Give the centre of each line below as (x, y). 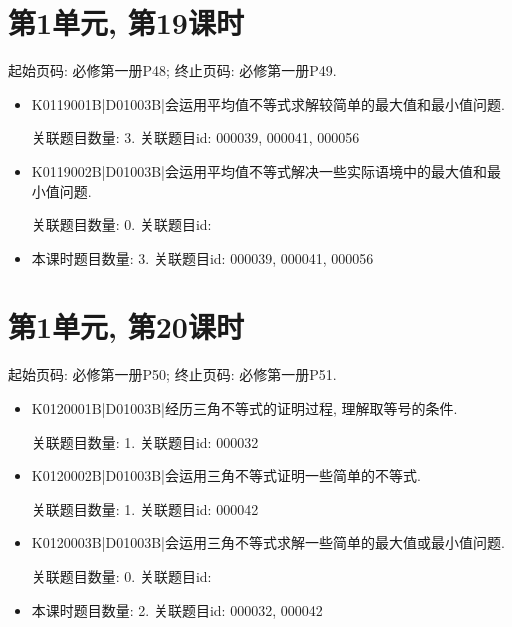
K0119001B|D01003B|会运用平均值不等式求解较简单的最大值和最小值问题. (268, 103)
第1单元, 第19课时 (126, 22)
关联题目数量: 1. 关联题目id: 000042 (145, 508)
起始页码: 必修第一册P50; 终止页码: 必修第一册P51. (172, 374)
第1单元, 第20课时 (126, 326)
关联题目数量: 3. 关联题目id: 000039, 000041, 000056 (195, 137)
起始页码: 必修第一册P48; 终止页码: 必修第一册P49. (172, 70)
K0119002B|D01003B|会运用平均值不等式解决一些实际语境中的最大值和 (259, 170)
